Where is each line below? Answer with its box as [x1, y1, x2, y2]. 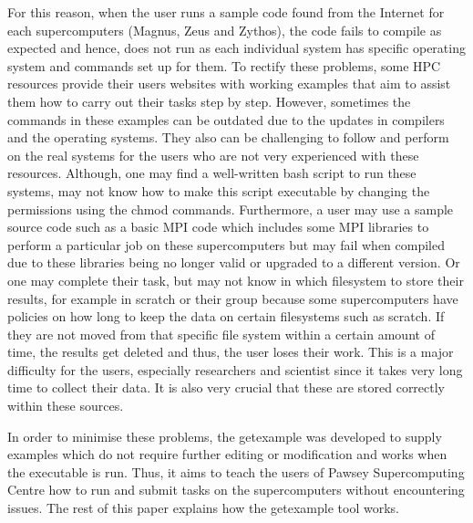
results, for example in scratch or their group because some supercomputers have [7, 288, 458, 308]
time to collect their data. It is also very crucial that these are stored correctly [7, 378, 446, 397]
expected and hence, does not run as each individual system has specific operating [7, 38, 466, 58]
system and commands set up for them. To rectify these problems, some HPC [7, 56, 441, 75]
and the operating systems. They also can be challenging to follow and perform [7, 128, 449, 147]
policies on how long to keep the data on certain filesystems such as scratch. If [7, 307, 445, 326]
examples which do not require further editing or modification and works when [7, 445, 447, 464]
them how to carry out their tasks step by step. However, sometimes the [7, 91, 411, 110]
